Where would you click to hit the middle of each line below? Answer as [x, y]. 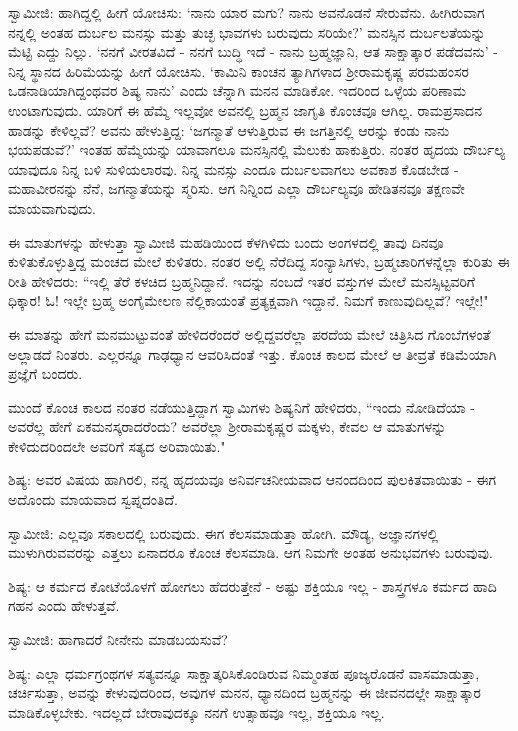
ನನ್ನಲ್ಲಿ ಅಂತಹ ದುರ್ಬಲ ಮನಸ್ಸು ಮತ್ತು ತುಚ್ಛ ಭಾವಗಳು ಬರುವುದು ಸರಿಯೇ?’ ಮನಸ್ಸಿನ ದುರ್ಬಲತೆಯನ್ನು [247, 31]
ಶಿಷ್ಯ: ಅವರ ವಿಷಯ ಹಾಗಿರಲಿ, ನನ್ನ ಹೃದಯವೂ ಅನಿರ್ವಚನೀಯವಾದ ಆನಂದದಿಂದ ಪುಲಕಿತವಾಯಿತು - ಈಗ [252, 479]
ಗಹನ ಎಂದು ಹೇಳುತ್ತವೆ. [64, 605]
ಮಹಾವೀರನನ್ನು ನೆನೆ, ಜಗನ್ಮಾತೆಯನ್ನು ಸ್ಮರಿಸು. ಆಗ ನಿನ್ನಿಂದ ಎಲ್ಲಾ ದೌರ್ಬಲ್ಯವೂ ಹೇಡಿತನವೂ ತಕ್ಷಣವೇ [236, 188]
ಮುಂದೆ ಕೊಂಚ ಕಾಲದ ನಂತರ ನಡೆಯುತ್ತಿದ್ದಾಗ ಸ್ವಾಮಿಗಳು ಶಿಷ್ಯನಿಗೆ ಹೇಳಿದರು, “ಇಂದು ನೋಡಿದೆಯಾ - [242, 406]
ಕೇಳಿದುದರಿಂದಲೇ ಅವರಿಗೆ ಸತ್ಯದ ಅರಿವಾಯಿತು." [117, 445]
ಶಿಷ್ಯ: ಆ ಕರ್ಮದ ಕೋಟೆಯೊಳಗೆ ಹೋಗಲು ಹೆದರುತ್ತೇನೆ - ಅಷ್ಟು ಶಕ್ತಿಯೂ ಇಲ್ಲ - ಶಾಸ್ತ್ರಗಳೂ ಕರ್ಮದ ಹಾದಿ [252, 585]
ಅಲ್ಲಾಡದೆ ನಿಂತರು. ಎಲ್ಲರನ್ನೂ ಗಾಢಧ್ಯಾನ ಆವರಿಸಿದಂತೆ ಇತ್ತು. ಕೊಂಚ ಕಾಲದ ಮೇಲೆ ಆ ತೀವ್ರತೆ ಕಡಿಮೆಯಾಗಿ [252, 353]
